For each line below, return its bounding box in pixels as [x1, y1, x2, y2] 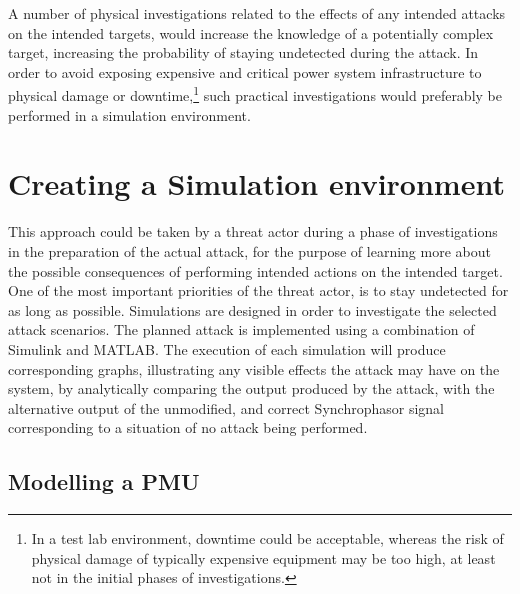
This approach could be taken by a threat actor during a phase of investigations [8, 221, 498, 242]
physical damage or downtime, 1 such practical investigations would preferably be [8, 82, 502, 106]
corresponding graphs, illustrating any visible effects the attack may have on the [8, 358, 500, 379]
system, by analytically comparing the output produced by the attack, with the [8, 378, 495, 399]
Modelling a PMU [8, 466, 200, 497]
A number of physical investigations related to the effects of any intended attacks [8, 3, 506, 23]
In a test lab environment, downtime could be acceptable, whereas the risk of [31, 528, 504, 549]
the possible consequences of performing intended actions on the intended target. [8, 260, 503, 281]
